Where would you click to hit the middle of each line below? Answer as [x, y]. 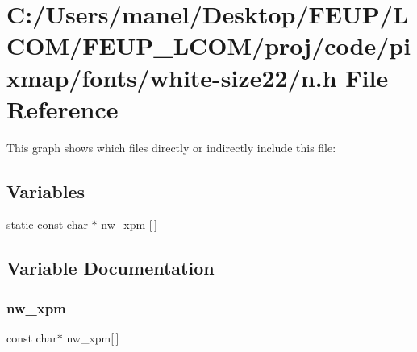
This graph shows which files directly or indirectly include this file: [171, 147]
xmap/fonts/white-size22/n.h [172, 77]
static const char [47, 224]
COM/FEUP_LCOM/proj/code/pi [209, 46]
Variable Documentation [111, 268]
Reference [63, 108]
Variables [46, 190]
